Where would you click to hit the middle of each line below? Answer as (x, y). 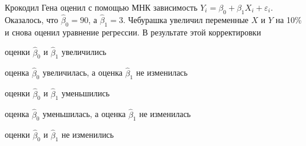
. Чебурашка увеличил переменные (186, 20)
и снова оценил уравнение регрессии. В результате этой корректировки (133, 32)
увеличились (84, 52)
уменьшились (86, 93)
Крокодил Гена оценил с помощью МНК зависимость (101, 7)
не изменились (88, 134)
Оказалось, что (32, 20)
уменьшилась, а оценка (84, 114)
